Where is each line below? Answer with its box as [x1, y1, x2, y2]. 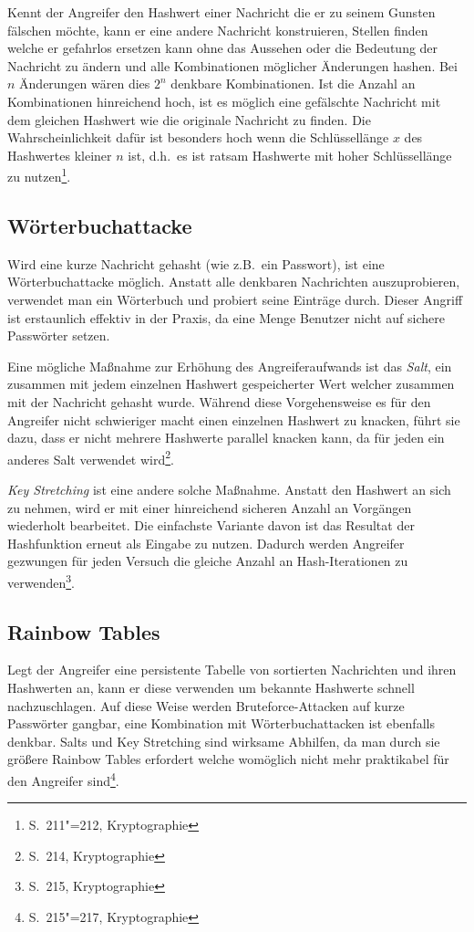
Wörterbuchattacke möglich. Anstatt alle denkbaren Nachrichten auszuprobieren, [7, 272, 460, 291]
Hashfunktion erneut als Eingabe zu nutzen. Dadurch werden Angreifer [7, 533, 405, 552]
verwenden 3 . [7, 570, 75, 592]
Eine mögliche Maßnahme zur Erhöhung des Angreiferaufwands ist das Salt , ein [7, 356, 452, 375]
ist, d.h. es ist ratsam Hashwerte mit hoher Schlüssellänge [128, 145, 452, 164]
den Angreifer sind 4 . [7, 768, 119, 790]
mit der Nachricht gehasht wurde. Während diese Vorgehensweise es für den [7, 392, 431, 411]
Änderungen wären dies [19, 74, 150, 93]
